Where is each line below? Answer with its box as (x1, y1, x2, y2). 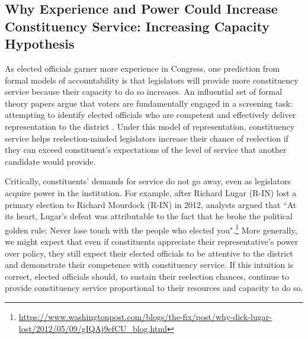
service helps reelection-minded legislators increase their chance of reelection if (5, 132, 288, 144)
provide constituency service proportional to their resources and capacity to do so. (5, 282, 303, 294)
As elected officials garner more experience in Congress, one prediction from (5, 62, 280, 74)
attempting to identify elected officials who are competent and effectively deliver (5, 108, 296, 121)
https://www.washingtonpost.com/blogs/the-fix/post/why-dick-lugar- (18, 310, 272, 322)
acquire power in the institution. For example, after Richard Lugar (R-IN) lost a (5, 186, 297, 199)
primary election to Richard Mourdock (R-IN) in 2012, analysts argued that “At (5, 198, 297, 210)
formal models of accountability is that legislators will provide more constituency (5, 73, 299, 86)
